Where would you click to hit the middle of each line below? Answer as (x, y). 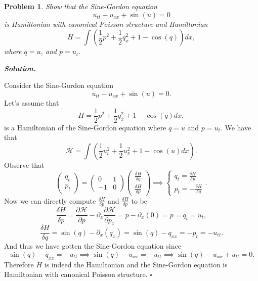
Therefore (19, 264)
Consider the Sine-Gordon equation (59, 85)
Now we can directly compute (50, 200)
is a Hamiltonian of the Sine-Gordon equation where (85, 127)
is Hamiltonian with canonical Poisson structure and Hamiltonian (106, 24)
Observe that (24, 165)
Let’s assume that (32, 102)
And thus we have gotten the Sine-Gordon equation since (93, 246)
